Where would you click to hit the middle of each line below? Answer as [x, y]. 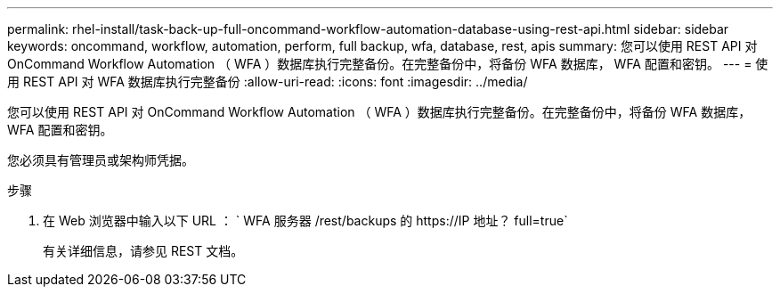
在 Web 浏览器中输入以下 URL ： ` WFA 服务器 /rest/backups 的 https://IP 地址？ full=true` [305, 220]
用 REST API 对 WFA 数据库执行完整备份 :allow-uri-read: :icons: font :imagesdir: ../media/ [268, 82]
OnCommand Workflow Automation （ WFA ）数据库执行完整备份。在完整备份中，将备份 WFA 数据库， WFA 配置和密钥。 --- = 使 [388, 64]
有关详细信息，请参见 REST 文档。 [143, 251]
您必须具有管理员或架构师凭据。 [101, 160]
